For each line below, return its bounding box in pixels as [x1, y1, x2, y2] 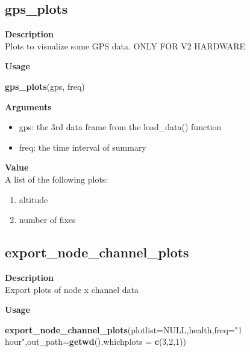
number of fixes [19, 213, 76, 226]
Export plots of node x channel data [5, 283, 139, 295]
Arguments [5, 100, 52, 113]
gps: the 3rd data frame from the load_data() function [19, 121, 222, 133]
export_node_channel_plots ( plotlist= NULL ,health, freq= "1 [5, 323, 242, 336]
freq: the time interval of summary [19, 140, 146, 153]
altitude [19, 193, 48, 206]
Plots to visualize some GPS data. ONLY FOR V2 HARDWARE [5, 39, 246, 52]
